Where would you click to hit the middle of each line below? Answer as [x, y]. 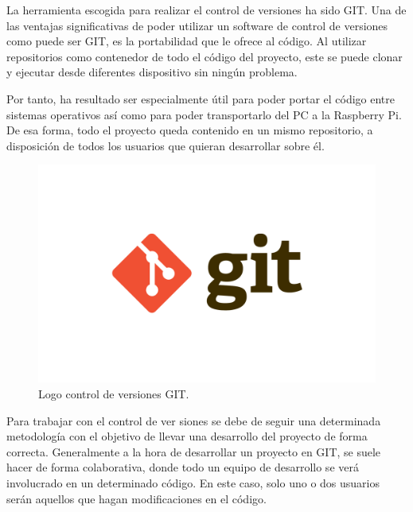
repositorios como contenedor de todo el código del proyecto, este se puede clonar [205, 56]
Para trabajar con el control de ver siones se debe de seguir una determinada [194, 420]
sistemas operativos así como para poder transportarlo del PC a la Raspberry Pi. [204, 114]
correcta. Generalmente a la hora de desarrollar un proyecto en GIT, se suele [194, 451]
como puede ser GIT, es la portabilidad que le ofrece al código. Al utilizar [187, 41]
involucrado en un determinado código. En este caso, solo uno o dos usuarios [193, 483]
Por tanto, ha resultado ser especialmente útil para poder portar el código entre [201, 98]
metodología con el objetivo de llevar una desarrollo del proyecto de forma [187, 436]
